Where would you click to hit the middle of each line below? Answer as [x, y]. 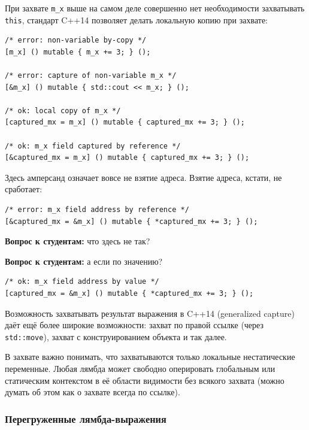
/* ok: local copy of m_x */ [63, 110]
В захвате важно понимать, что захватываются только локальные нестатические [150, 357]
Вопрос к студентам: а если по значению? [84, 261]
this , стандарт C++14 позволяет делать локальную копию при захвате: [136, 19]
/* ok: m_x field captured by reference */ [93, 146]
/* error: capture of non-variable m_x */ [91, 76]
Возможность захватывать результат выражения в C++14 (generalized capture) [150, 313]
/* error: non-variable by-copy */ [76, 40]
